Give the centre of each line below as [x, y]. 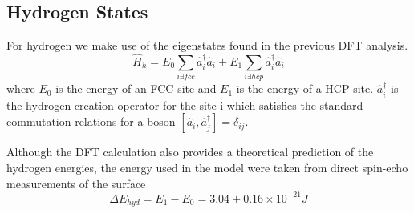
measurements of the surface [76, 183]
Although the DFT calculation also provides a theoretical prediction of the [190, 152]
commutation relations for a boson [91, 121]
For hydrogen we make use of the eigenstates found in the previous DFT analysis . [207, 45]
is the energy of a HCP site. [305, 88]
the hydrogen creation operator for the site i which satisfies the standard [185, 104]
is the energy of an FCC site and [136, 88]
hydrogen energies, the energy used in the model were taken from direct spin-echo [207, 167]
